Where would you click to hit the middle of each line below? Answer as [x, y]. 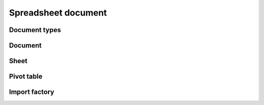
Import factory [32, 92]
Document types [35, 30]
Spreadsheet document [58, 13]
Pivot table [26, 77]
